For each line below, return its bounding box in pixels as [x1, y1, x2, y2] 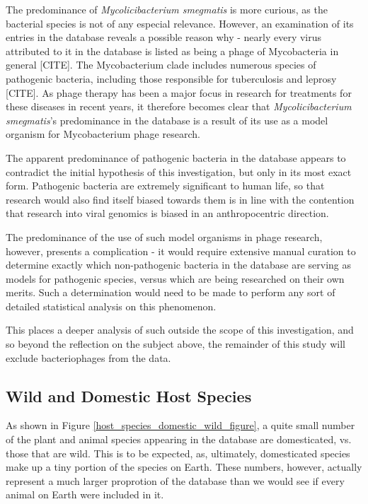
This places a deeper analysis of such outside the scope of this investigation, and [6, 322, 354, 337]
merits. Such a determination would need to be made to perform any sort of [6, 285, 335, 300]
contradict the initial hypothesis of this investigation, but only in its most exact [6, 164, 352, 179]
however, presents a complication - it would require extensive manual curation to [6, 243, 356, 258]
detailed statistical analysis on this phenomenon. [6, 298, 217, 313]
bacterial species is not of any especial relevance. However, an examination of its [6, 16, 354, 30]
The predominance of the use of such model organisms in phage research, [6, 229, 323, 244]
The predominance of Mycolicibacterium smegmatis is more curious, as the [6, 2, 328, 16]
